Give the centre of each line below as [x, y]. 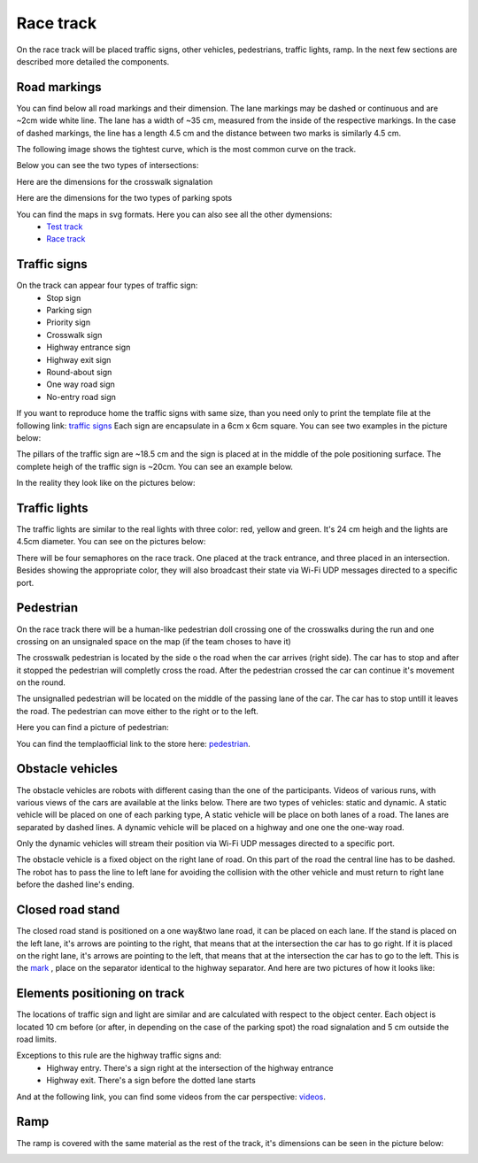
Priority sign [69, 322]
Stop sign [64, 297]
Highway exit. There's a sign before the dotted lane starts [151, 1081]
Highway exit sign [79, 359]
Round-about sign [79, 372]
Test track [65, 227]
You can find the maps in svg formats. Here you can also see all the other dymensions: [174, 214]
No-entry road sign [81, 397]
